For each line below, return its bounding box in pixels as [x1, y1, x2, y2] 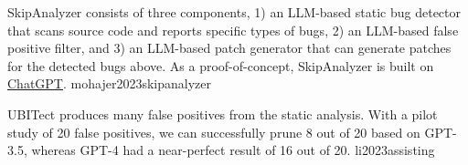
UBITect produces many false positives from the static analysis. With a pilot [7, 104, 438, 123]
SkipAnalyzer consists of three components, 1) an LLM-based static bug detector [7, 3, 462, 21]
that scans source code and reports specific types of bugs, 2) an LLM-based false [7, 20, 459, 39]
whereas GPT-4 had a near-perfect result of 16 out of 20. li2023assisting [31, 140, 435, 160]
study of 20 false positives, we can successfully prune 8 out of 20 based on [7, 122, 420, 141]
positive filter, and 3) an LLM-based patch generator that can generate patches [7, 38, 452, 57]
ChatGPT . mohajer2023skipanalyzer [7, 74, 211, 93]
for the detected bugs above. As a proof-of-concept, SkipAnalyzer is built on [7, 56, 434, 75]
